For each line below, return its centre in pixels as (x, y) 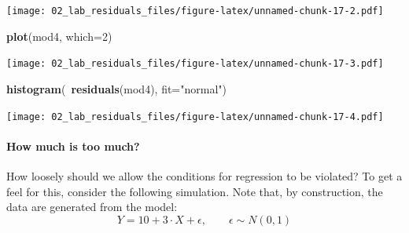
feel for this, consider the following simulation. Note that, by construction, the (195, 191)
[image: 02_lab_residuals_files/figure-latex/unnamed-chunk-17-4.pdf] (195, 116)
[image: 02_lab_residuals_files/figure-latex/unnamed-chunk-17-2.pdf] (195, 11)
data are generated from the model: (92, 207)
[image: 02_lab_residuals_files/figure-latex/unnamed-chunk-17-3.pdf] (195, 64)
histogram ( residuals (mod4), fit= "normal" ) (117, 88)
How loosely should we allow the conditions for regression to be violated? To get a (204, 175)
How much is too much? (73, 146)
